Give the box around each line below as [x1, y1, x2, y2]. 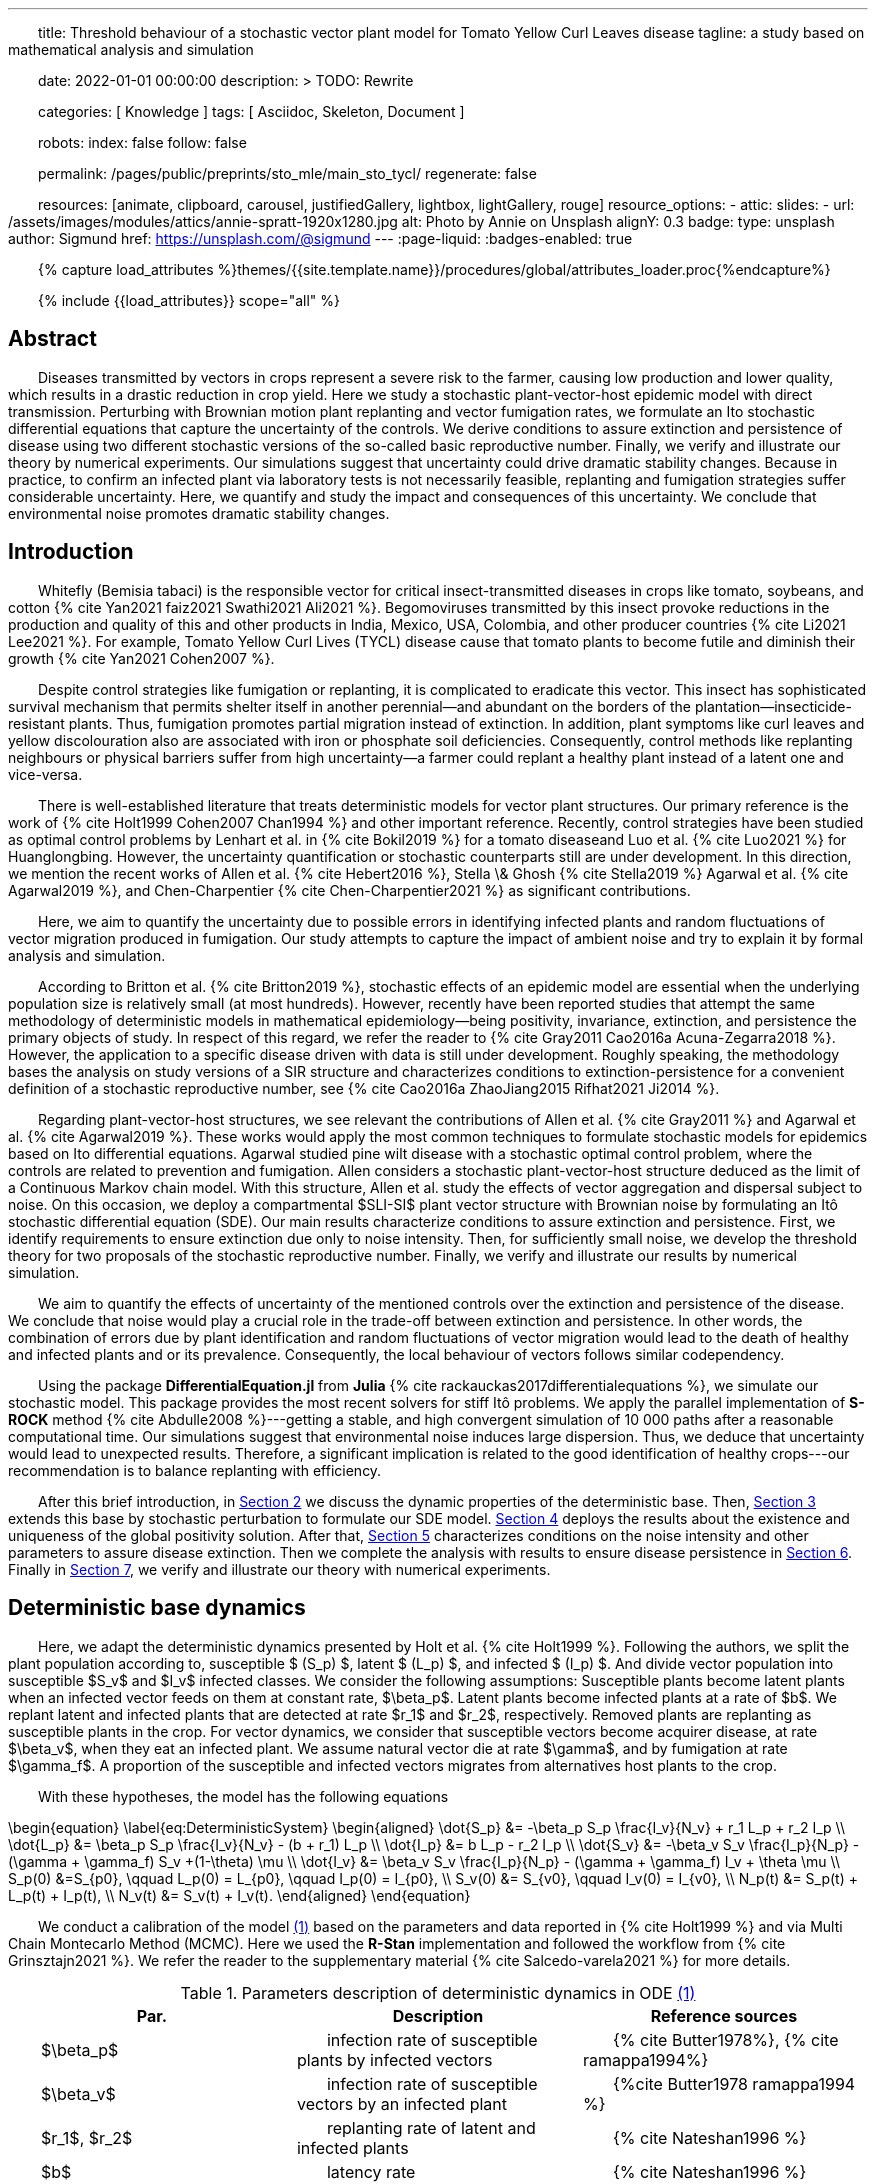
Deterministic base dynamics [8, 1595, 306, 1621]
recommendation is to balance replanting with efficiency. [8, 1461, 382, 1479]
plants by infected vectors [296, 2049, 493, 2070]
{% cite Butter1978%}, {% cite [612, 2029, 839, 2050]
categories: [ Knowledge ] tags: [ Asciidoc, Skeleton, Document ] [38, 103, 465, 120]
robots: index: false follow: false [38, 134, 247, 151]
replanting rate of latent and [326, 2117, 536, 2138]
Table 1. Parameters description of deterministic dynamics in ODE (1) [180, 1982, 696, 2003]
